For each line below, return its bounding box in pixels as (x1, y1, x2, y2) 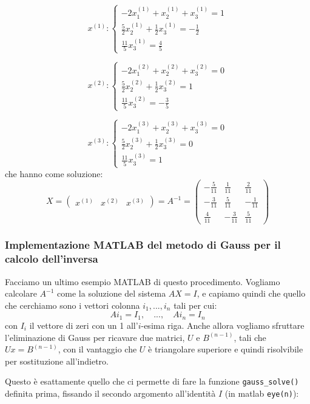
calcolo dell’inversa (5, 251, 98, 266)
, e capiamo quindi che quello (197, 287, 306, 300)
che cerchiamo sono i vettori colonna (5, 298, 140, 311)
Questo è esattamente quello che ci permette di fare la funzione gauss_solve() (5, 375, 299, 388)
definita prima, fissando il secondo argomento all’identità (5, 386, 216, 399)
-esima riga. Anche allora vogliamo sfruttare (141, 318, 305, 331)
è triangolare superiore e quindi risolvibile (148, 343, 303, 355)
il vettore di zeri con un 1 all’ (29, 318, 138, 331)
